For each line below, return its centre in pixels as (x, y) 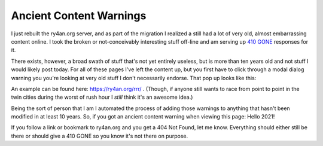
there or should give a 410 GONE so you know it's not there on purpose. (100, 136)
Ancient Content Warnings (79, 16)
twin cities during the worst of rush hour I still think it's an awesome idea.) (102, 97)
